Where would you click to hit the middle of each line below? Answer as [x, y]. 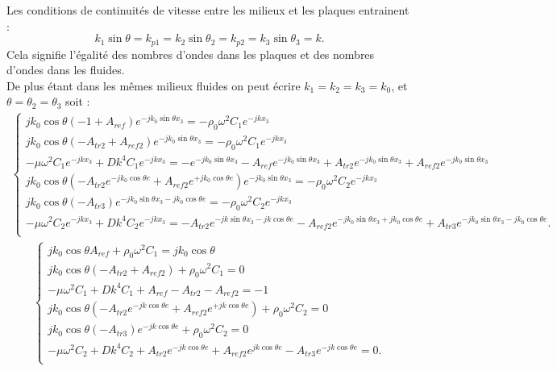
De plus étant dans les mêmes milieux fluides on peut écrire [154, 85]
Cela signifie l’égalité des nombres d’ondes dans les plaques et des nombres [191, 54]
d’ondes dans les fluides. [66, 70]
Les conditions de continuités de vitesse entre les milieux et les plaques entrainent [208, 10]
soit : [78, 101]
